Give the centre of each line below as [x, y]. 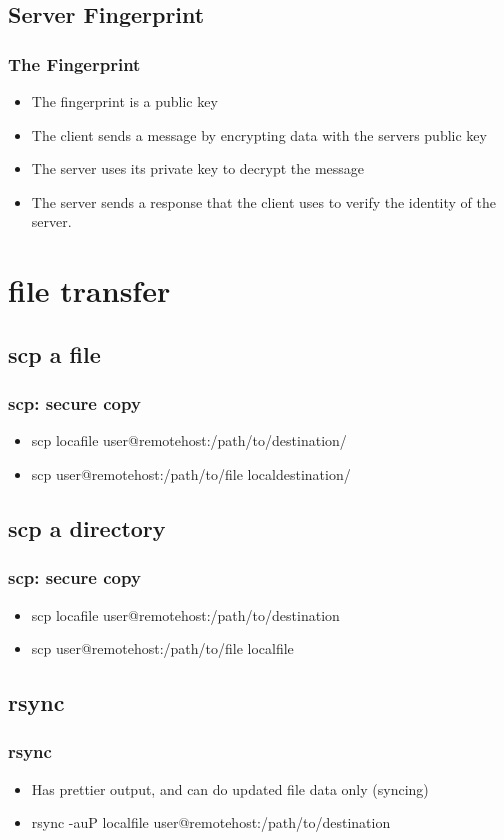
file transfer [89, 290]
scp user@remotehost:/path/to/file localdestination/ [191, 473]
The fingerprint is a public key [124, 101]
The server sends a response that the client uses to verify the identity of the [263, 201]
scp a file [54, 353]
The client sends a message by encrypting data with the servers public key [259, 134]
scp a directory [87, 527]
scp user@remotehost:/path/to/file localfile [162, 648]
